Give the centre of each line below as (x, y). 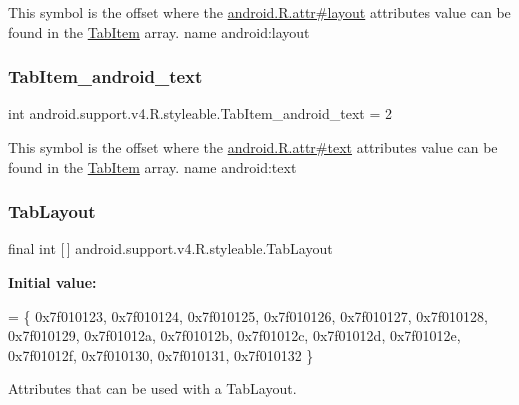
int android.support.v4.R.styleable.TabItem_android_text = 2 (200, 113)
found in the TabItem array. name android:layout (159, 31)
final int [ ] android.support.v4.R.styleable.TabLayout (170, 248)
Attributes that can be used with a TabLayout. (152, 388)
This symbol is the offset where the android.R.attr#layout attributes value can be (259, 12)
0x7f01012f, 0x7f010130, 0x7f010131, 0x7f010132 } (161, 354)
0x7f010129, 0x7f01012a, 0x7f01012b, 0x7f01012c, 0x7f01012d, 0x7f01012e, (234, 335)
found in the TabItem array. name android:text (152, 166)
